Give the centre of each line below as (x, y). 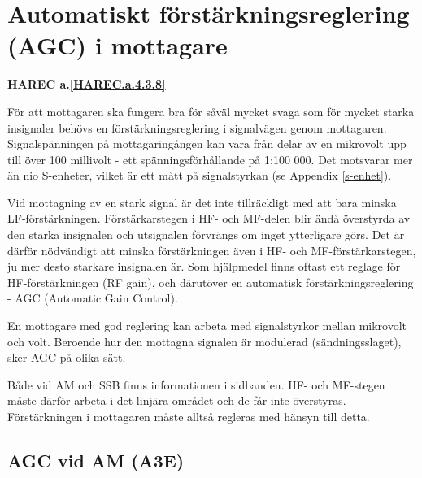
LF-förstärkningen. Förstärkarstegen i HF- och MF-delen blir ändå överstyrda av (209, 218)
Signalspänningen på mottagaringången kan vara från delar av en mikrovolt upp (207, 143)
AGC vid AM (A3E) (96, 460)
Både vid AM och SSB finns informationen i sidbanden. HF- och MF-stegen (196, 384)
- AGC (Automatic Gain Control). (93, 298)
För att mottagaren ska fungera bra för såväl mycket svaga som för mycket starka (211, 111)
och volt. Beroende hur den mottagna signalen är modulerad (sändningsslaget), (204, 341)
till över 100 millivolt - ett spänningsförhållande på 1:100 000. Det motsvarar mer (210, 159)
